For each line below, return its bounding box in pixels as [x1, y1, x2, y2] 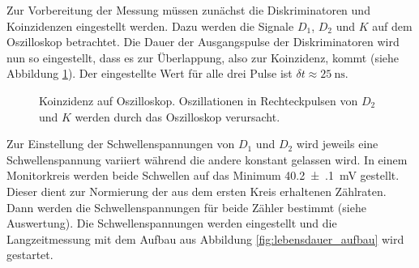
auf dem [372, 17, 413, 34]
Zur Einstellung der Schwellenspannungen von [6, 135, 235, 152]
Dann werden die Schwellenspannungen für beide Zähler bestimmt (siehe [6, 198, 366, 215]
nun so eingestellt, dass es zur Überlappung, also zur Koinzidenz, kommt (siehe [6, 49, 400, 66]
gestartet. [6, 246, 53, 263]
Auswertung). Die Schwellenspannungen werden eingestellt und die [6, 215, 337, 232]
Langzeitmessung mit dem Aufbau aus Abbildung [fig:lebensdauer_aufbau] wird [6, 230, 404, 247]
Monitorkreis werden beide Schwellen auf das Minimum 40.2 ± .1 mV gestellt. [6, 167, 400, 184]
